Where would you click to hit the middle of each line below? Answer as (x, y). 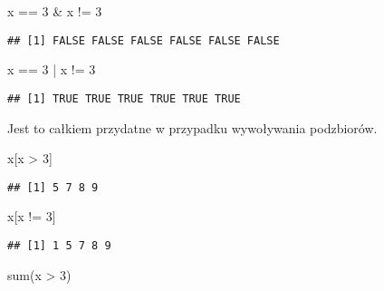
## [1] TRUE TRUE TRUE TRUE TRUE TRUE (124, 98)
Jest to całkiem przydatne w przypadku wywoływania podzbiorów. (192, 127)
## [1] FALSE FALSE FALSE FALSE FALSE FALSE (144, 40)
